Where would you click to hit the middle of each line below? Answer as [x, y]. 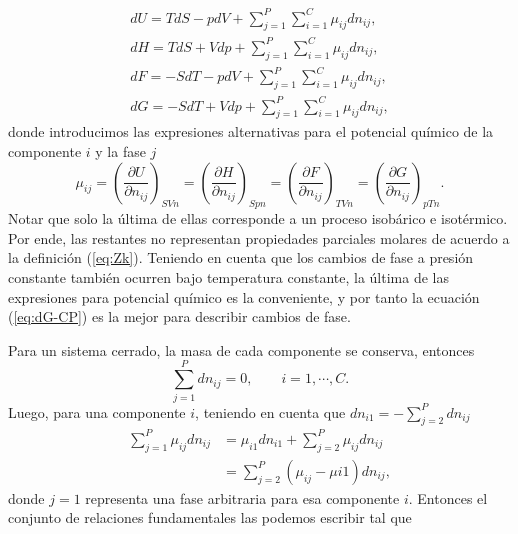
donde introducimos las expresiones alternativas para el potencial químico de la [251, 131]
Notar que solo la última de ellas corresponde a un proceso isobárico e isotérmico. [258, 218]
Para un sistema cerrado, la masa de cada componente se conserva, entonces [241, 349]
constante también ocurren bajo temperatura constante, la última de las [228, 277]
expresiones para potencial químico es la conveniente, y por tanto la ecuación [244, 296]
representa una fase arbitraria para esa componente [242, 497]
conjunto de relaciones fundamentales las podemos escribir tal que [210, 517]
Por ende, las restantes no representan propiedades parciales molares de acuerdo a [259, 237]
